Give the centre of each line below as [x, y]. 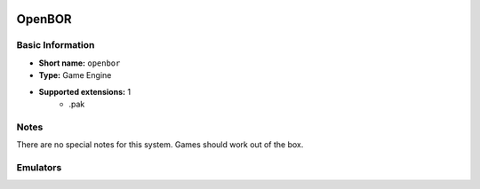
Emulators [39, 167]
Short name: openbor [80, 63]
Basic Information [56, 45]
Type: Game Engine [75, 75]
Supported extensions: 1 [85, 91]
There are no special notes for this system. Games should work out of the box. [160, 145]
